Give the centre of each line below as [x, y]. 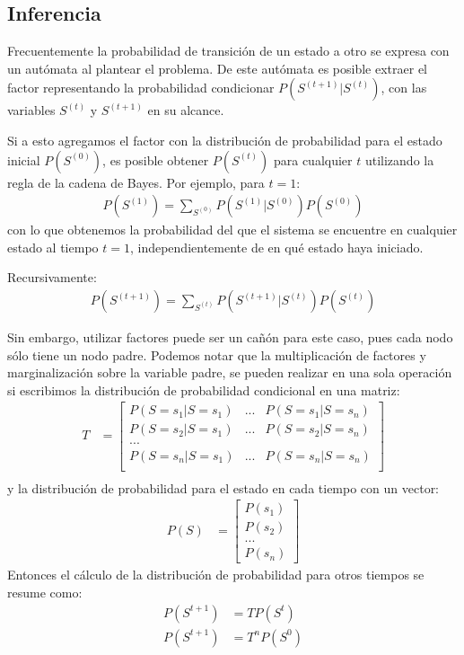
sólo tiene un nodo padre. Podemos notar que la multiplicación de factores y [217, 354]
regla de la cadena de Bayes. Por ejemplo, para [136, 182]
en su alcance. [186, 110]
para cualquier [313, 159]
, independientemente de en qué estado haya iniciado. [276, 247]
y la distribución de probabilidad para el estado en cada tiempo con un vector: [223, 487]
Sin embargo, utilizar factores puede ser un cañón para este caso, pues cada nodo [230, 337]
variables [31, 110]
